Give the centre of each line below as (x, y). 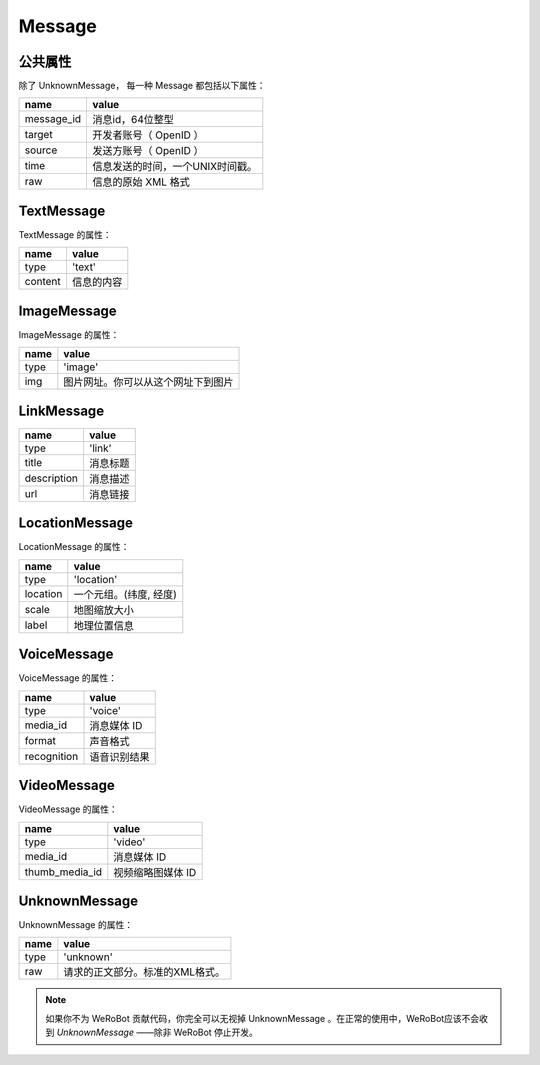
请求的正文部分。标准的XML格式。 (144, 972)
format (40, 740)
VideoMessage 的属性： (68, 809)
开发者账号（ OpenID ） (148, 135)
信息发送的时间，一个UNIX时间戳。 (175, 167)
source (41, 150)
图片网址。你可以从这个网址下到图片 (148, 382)
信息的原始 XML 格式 (141, 182)
